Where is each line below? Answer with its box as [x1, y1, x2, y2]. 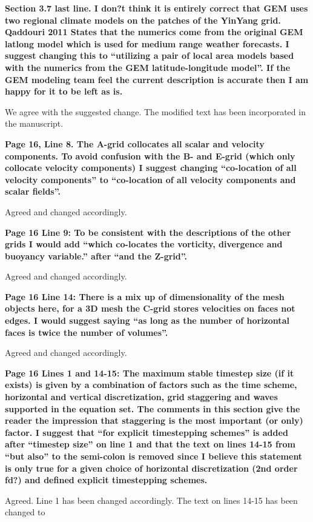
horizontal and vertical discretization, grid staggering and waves [5, 390, 278, 403]
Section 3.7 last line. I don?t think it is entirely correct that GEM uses [5, 2, 308, 14]
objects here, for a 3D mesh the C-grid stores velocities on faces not [5, 302, 295, 315]
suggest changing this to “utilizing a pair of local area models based [5, 49, 294, 62]
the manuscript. [5, 117, 64, 130]
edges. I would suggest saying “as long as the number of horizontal [5, 314, 289, 327]
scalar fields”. [5, 185, 61, 198]
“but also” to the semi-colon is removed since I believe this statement [5, 450, 303, 462]
